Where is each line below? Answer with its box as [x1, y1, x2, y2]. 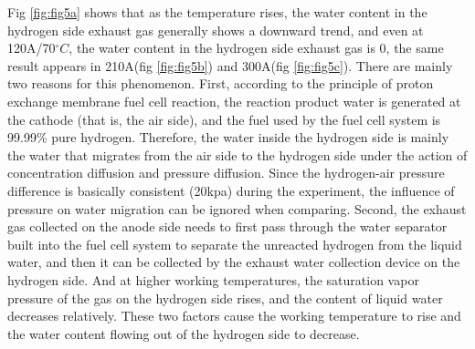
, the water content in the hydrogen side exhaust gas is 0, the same [69, 38, 444, 57]
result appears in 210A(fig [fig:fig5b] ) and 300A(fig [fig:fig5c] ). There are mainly [7, 56, 453, 75]
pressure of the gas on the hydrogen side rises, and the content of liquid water [7, 288, 443, 307]
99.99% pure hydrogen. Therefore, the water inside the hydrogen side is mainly [7, 128, 449, 147]
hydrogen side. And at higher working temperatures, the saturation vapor [7, 270, 419, 289]
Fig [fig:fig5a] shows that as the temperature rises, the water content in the [7, 3, 427, 21]
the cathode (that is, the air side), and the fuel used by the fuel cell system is [7, 109, 441, 128]
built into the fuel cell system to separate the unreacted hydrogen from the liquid [7, 234, 462, 253]
